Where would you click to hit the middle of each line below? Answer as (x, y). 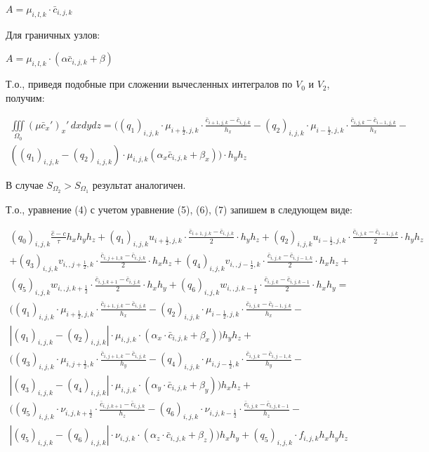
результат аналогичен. (139, 184)
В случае (25, 184)
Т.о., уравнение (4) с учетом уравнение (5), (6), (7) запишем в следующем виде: (179, 209)
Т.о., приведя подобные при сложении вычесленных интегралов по (149, 84)
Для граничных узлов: (53, 34)
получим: (25, 97)
